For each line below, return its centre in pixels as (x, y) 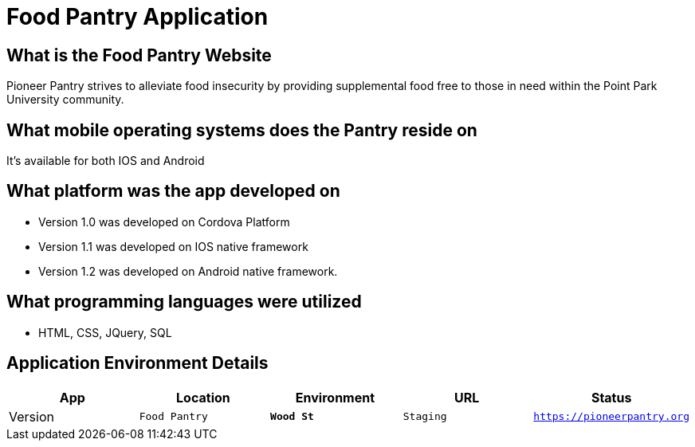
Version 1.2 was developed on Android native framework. (188, 271)
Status (611, 397)
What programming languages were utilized (184, 302)
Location (203, 397)
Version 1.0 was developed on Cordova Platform (164, 222)
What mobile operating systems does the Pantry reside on (242, 130)
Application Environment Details (137, 363)
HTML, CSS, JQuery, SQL (105, 332)
